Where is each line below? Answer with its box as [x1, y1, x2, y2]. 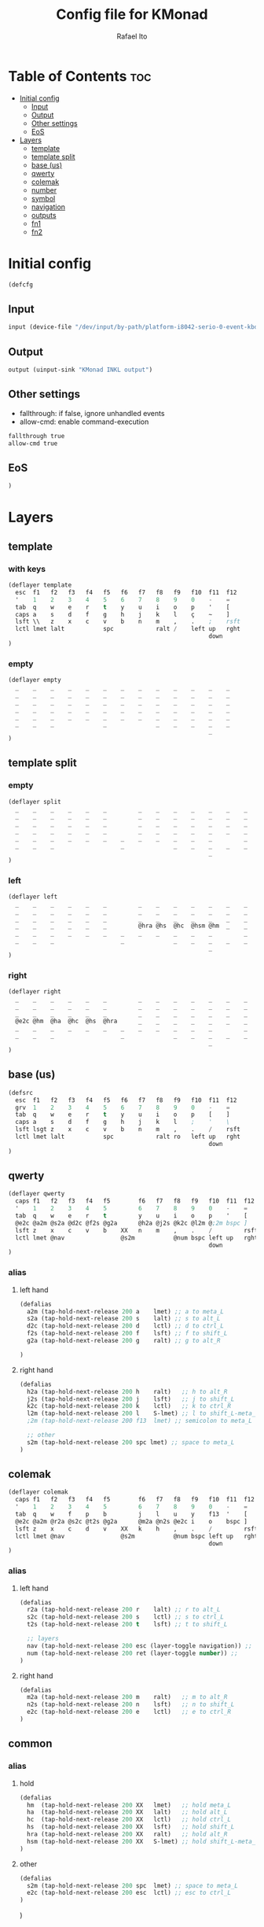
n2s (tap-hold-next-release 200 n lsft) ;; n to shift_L [27, 1700, 235, 1708]
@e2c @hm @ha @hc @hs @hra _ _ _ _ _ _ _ [15, 1017, 247, 1025]
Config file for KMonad [56, 6, 208, 24]
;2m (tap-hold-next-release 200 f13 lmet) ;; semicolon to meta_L [27, 1417, 253, 1425]
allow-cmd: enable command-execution [19, 417, 149, 426]
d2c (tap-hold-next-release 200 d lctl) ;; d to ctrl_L [27, 1322, 225, 1330]
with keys [8, 563, 46, 574]
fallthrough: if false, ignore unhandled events [19, 408, 165, 418]
